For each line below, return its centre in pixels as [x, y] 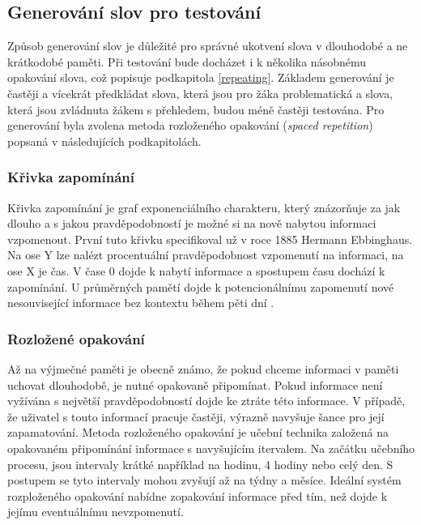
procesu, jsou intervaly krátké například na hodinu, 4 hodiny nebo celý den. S [200, 464]
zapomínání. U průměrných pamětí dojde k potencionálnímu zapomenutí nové [201, 286]
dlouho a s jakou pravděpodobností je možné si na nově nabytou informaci [192, 223]
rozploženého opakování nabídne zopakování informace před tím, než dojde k [198, 495]
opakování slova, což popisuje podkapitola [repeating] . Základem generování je [201, 77]
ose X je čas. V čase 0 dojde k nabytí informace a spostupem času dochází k [196, 270]
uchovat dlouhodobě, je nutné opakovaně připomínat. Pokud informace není [195, 384]
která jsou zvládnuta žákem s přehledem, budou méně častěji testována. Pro [196, 109]
